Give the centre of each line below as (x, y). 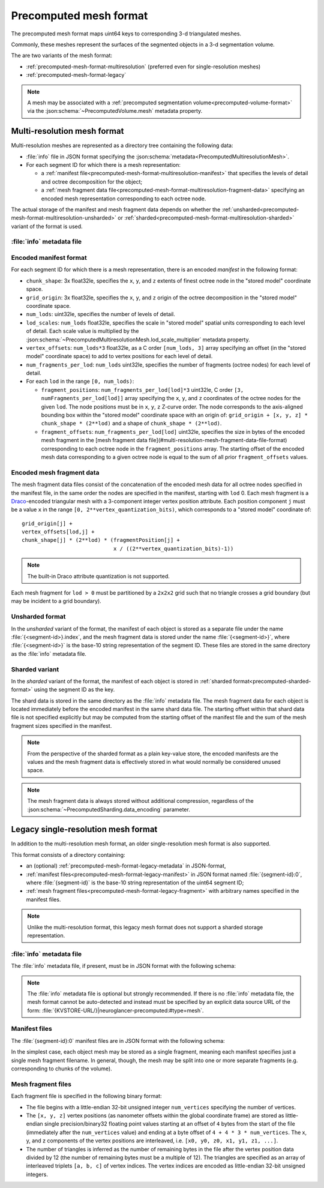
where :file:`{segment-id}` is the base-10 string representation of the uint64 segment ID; (135, 883)
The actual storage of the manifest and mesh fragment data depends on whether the (116, 209)
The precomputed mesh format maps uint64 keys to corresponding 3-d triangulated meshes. (126, 34)
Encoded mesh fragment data (55, 472)
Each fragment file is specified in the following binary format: (86, 1096)
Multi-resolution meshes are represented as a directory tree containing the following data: (122, 145)
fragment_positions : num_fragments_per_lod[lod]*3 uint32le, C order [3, (142, 389)
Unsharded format (38, 617)
